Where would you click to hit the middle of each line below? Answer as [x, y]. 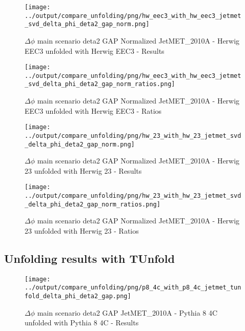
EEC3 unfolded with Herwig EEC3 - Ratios [93, 110]
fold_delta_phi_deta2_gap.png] [78, 296]
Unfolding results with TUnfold [89, 258]
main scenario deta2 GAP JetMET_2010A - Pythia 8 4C [127, 312]
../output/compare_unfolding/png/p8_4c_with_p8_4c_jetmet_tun [133, 288]
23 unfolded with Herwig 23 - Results [83, 170]
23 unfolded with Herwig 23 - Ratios [82, 231]
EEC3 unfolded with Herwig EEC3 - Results [95, 50]
